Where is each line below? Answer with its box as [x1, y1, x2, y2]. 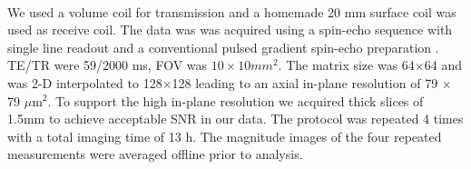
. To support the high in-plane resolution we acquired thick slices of [47, 91, 424, 110]
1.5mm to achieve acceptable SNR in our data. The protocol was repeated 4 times [7, 109, 464, 128]
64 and [424, 55, 462, 75]
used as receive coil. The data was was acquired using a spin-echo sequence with [7, 20, 453, 39]
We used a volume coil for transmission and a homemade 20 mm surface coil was [7, 2, 456, 21]
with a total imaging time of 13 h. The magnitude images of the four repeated [7, 126, 442, 145]
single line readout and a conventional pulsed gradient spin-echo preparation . [7, 37, 439, 56]
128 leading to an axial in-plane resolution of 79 [172, 73, 438, 92]
